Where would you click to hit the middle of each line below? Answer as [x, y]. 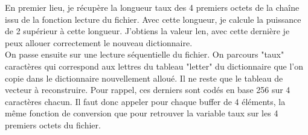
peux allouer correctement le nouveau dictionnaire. [99, 42]
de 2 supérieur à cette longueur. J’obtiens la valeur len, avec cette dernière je [147, 31]
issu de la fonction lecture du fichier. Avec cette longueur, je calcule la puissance [153, 19]
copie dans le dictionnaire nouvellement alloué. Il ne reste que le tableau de [144, 78]
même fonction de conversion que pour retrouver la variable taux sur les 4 [142, 113]
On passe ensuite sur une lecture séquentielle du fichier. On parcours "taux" [145, 54]
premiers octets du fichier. [53, 124]
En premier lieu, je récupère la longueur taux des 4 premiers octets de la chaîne [152, 7]
